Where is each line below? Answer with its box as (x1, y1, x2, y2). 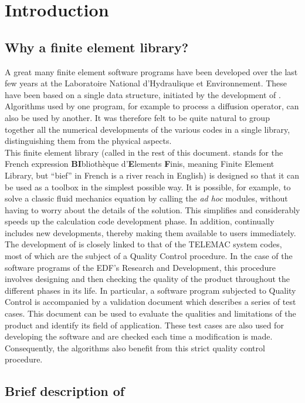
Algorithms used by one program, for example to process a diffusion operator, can (5, 100, 299, 112)
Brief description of (5, 382, 125, 400)
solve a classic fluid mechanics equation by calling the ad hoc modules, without (5, 192, 288, 204)
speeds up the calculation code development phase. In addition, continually (5, 215, 274, 227)
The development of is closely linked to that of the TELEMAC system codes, (5, 238, 282, 250)
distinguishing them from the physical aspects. (5, 135, 172, 147)
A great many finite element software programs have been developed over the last (5, 65, 298, 78)
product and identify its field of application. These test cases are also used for (5, 318, 284, 331)
